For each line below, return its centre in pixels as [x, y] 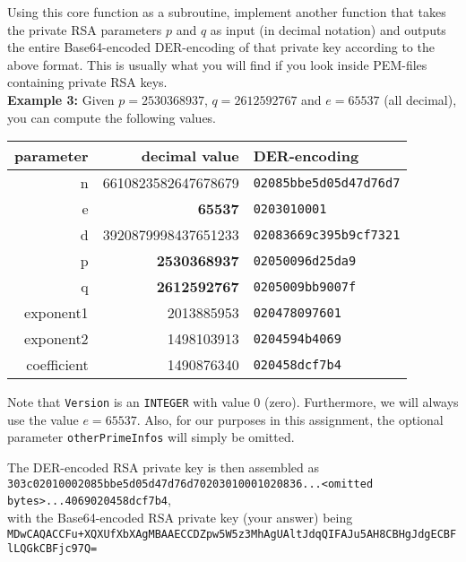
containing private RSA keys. [87, 82]
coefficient [57, 365]
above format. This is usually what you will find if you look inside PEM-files [217, 64]
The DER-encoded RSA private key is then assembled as [163, 467]
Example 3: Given [61, 99]
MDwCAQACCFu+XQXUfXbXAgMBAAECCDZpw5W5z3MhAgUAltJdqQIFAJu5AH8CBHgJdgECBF [232, 534]
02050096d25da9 [305, 260]
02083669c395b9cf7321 [327, 234]
